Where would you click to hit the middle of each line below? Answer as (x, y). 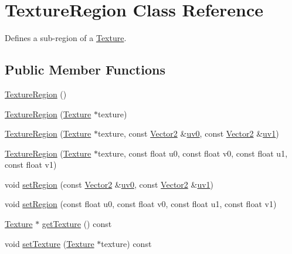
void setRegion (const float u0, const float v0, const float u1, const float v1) (141, 204)
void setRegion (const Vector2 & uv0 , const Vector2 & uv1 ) (109, 184)
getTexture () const (77, 224)
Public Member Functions (85, 70)
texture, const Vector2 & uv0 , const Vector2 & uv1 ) (188, 133)
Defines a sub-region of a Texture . (66, 38)
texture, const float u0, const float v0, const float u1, (193, 153)
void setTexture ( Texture (50, 243)
